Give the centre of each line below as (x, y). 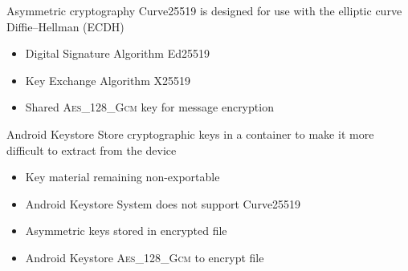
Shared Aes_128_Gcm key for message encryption (149, 107)
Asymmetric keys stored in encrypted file (126, 231)
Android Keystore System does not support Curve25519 (163, 203)
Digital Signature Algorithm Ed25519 (117, 53)
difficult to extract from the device (92, 150)
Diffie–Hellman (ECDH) (65, 26)
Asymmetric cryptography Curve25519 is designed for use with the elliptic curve (204, 10)
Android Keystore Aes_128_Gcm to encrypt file (145, 257)
